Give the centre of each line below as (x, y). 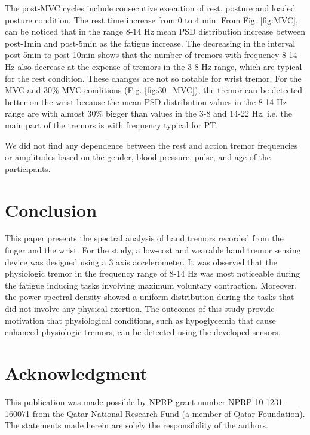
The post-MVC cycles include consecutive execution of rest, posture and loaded (150, 8)
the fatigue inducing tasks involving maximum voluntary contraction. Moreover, (151, 285)
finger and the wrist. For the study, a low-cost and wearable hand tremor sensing (153, 250)
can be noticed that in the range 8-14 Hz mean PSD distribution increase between (155, 31)
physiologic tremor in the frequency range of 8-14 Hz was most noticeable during (153, 273)
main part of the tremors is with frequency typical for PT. (112, 125)
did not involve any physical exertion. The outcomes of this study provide (140, 308)
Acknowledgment (76, 373)
